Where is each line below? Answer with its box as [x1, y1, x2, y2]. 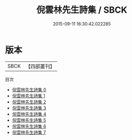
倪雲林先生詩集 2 [12, 99, 46, 105]
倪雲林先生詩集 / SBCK [36, 4, 128, 16]
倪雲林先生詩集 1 [12, 93, 45, 99]
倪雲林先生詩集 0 [12, 86, 46, 93]
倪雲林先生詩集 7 [12, 129, 46, 135]
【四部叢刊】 [25, 63, 55, 70]
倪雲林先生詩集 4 [12, 111, 46, 117]
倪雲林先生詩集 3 [12, 105, 46, 111]
